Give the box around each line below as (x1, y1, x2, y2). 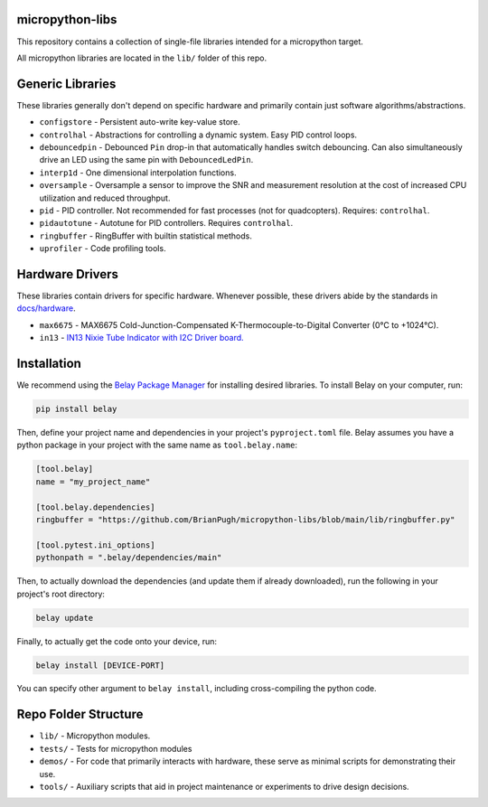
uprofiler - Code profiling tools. (39, 243, 166, 254)
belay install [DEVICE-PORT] (35, 660, 165, 671)
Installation (16, 356, 81, 371)
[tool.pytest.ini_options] (35, 540, 155, 550)
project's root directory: (16, 588, 106, 599)
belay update (35, 613, 94, 623)
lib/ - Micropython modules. (39, 730, 151, 741)
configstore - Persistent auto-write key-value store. (39, 117, 241, 127)
